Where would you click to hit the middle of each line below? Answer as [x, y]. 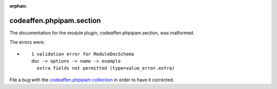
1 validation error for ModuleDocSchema [83, 54]
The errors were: [27, 42]
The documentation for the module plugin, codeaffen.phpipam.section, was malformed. [102, 33]
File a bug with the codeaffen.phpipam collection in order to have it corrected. [92, 80]
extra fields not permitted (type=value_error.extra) [106, 68]
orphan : [18, 6]
